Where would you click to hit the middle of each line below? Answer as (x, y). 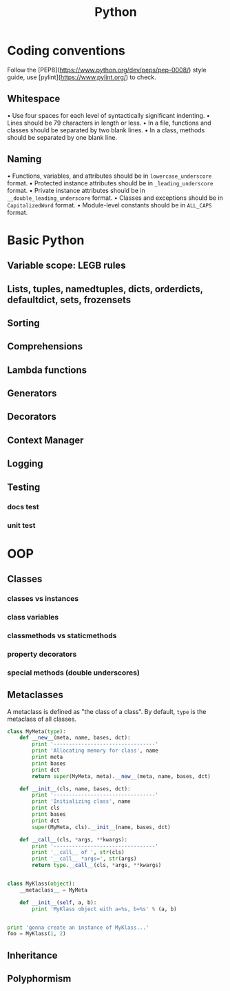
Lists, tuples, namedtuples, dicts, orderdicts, (105, 289)
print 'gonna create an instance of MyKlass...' (78, 928)
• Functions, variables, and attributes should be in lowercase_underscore (109, 176)
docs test (23, 507)
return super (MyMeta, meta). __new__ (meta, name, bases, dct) (122, 776)
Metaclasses (35, 695)
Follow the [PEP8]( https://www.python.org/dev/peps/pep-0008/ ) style (107, 70)
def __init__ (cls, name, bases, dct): (75, 789)
